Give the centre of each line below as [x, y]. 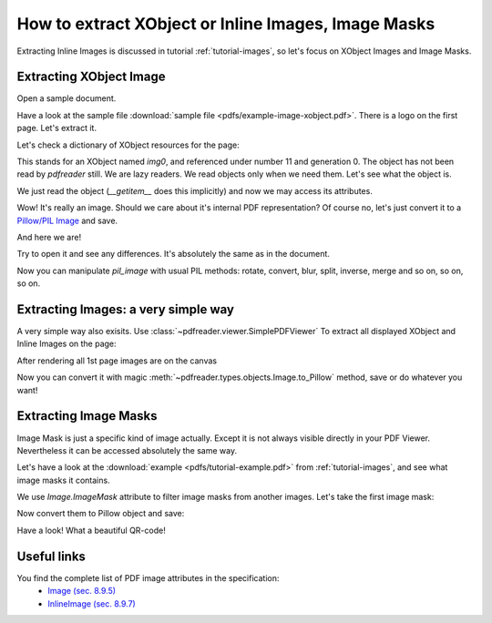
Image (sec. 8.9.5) [82, 591]
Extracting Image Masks [87, 416]
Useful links [51, 556]
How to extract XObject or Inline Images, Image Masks [226, 24]
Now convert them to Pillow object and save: [101, 514]
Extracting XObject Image [91, 77]
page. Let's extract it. [57, 128]
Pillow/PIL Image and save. [67, 220]
